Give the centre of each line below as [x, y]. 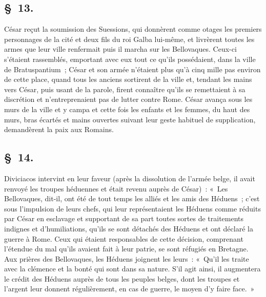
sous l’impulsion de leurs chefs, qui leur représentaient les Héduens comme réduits [132, 208]
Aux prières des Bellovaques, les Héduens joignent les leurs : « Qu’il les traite [127, 258]
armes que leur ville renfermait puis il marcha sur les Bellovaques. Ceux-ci [120, 49]
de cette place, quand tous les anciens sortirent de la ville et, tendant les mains [128, 79]
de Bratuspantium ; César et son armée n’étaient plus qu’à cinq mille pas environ [132, 69]
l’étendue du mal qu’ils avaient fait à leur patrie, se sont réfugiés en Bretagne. [126, 249]
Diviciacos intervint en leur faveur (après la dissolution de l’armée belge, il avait [130, 178]
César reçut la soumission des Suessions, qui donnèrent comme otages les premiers [133, 29]
